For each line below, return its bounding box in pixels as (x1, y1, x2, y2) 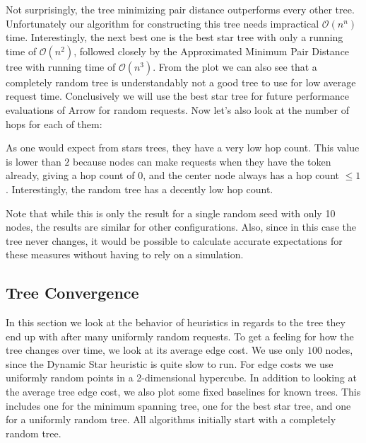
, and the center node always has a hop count (143, 168, 339, 183)
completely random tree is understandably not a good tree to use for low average (6, 74, 356, 89)
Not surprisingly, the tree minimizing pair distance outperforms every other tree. (6, 2, 355, 16)
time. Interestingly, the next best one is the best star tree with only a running (6, 30, 343, 45)
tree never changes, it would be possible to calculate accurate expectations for (6, 233, 343, 248)
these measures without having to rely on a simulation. (6, 247, 244, 262)
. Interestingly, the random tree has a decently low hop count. (6, 181, 273, 196)
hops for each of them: (6, 116, 102, 131)
